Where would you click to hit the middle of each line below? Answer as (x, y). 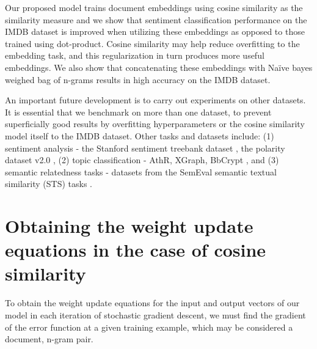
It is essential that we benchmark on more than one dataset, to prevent (138, 112)
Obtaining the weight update (129, 226)
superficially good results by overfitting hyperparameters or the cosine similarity (155, 124)
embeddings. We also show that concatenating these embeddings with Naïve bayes (159, 67)
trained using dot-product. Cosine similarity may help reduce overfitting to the (152, 43)
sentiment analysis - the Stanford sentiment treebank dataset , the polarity (145, 148)
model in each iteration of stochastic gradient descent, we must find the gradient (155, 315)
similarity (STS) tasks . (49, 184)
